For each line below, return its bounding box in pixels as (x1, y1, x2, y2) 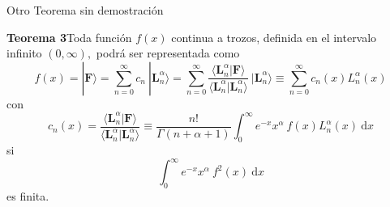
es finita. (6, 188, 49, 205)
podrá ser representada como (96, 44, 240, 61)
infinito (6, 44, 42, 61)
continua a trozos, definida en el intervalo (171, 28, 377, 45)
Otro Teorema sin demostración (6, 2, 164, 18)
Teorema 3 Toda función (6, 28, 132, 45)
